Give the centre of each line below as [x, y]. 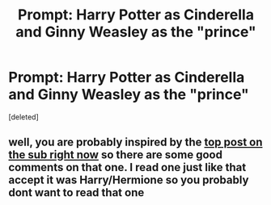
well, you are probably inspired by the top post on [135, 142]
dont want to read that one [76, 192]
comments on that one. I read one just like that [127, 167]
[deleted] [23, 117]
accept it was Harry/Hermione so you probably [129, 180]
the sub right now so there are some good [115, 155]
